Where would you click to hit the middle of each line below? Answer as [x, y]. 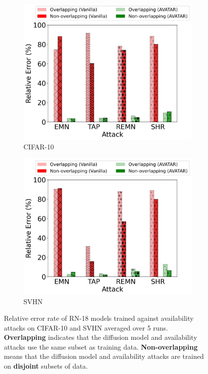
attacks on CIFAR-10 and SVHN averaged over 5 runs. [86, 327]
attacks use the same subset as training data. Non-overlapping [101, 346]
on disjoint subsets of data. [46, 366]
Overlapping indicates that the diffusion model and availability [101, 337]
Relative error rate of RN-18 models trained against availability [99, 318]
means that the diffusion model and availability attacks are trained [104, 356]
